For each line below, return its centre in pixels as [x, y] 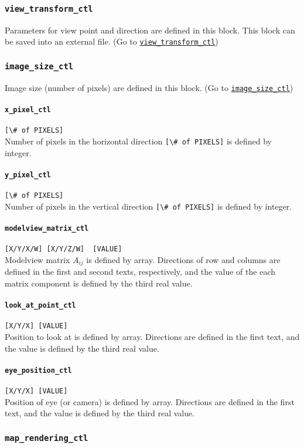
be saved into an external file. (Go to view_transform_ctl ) [112, 41]
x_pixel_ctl [28, 110]
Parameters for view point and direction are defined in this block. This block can [150, 30]
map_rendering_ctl [47, 438]
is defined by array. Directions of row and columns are [183, 259]
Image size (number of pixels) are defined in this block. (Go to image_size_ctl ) [149, 87]
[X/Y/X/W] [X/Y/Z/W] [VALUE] [64, 249]
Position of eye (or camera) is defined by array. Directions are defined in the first [150, 401]
